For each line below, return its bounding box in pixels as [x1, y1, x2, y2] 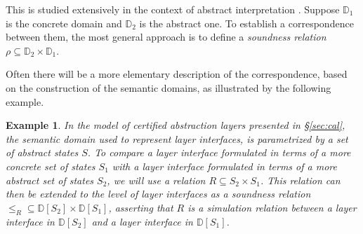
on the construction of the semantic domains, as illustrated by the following [6, 80, 331, 95]
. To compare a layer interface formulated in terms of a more [87, 145, 351, 160]
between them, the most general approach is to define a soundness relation [6, 29, 326, 44]
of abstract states [6, 145, 79, 160]
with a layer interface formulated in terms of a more [112, 158, 337, 173]
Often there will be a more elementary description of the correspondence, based [6, 67, 348, 81]
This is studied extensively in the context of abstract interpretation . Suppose [6, 2, 340, 16]
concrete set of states [6, 158, 95, 173]
